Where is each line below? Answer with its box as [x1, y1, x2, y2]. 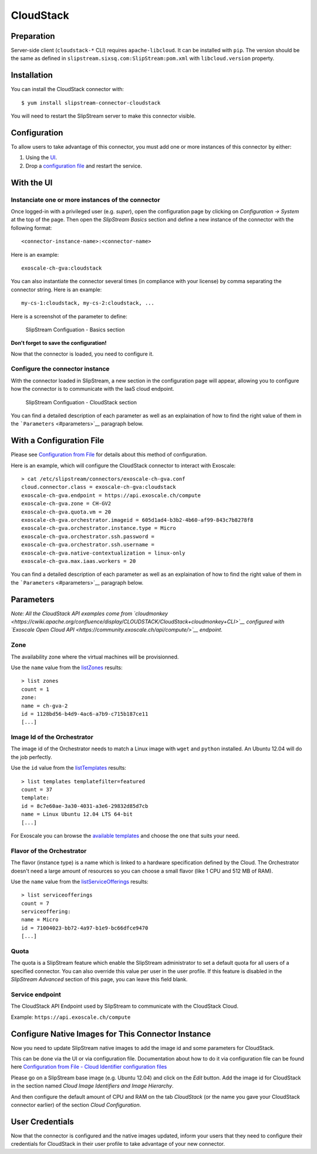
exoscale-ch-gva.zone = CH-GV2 [21, 500, 112, 507]
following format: [11, 224, 52, 232]
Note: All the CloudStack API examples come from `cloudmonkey [11, 610, 168, 617]
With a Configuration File [11, 435, 104, 446]
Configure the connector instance [11, 365, 110, 373]
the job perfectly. [11, 753, 52, 760]
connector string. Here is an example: [11, 286, 102, 293]
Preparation [11, 31, 55, 41]
